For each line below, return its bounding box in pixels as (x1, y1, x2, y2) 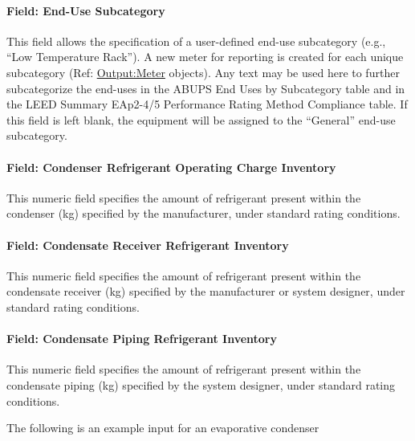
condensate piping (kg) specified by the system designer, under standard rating (6, 376, 396, 393)
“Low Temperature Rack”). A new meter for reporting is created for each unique (6, 48, 404, 65)
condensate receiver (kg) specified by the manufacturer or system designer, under (6, 283, 405, 300)
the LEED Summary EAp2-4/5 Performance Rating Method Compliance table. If (6, 96, 408, 112)
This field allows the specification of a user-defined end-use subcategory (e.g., (6, 32, 386, 49)
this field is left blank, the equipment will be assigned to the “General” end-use (6, 111, 396, 128)
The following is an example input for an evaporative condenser (6, 419, 319, 436)
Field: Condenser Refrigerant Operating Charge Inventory (6, 158, 336, 175)
